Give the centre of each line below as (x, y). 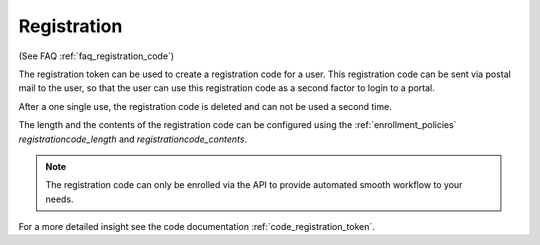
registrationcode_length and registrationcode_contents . (133, 139)
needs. (59, 199)
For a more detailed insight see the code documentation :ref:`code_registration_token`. (196, 227)
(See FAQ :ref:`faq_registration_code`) (96, 56)
